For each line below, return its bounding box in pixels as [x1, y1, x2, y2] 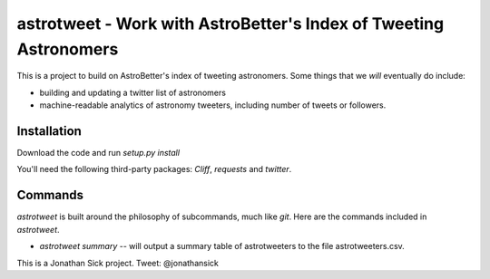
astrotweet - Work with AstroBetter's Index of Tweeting [16, 14, 445, 34]
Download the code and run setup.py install [16, 148, 181, 159]
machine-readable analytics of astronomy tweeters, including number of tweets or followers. [39, 100, 387, 111]
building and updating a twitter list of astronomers [39, 87, 227, 98]
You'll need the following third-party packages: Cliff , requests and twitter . [16, 164, 292, 175]
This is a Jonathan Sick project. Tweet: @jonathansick [16, 257, 220, 268]
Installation [16, 123, 82, 139]
